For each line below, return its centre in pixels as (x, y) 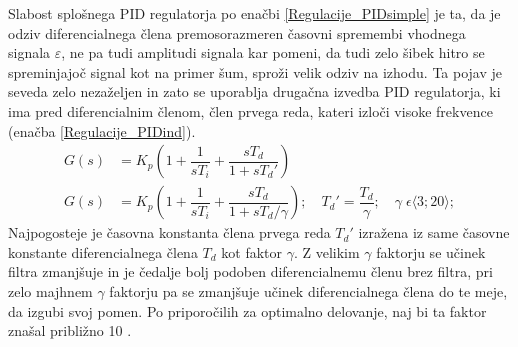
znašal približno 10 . (70, 330)
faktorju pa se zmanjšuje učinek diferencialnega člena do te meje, (308, 291)
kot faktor (252, 251)
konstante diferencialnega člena (103, 251)
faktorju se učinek (431, 251)
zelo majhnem (50, 291)
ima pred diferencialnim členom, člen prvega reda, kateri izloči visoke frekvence (250, 110)
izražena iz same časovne (434, 232)
